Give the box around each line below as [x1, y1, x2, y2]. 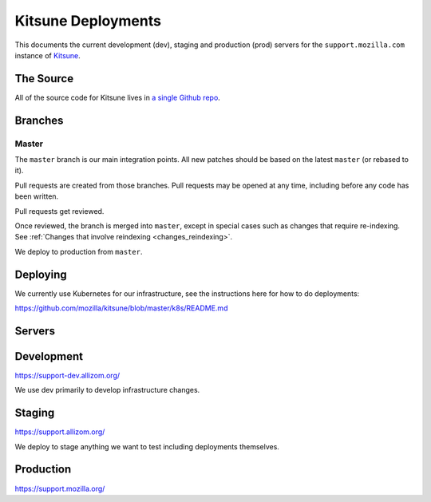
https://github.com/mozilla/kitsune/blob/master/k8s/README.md [14, 303, 228, 313]
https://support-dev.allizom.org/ [14, 370, 121, 380]
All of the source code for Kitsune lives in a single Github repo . [14, 93, 221, 102]
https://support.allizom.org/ [14, 427, 105, 437]
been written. [14, 192, 59, 201]
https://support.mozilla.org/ [14, 484, 105, 493]
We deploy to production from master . [14, 247, 143, 256]
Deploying [14, 267, 67, 281]
